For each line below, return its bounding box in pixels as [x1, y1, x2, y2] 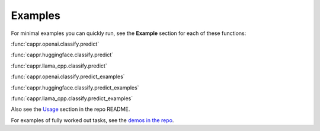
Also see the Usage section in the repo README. [11, 106, 130, 113]
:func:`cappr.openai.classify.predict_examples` [11, 73, 125, 80]
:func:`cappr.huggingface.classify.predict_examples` [11, 84, 139, 91]
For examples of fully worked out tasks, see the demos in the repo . [11, 116, 174, 124]
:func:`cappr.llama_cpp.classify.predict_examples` [11, 95, 133, 102]
